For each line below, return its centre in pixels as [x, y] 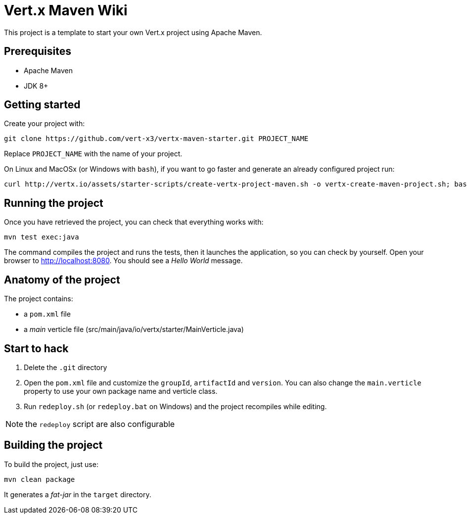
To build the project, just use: [51, 464]
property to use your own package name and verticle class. [121, 391]
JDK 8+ [36, 86]
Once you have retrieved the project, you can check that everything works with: [134, 222]
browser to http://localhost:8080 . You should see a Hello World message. [123, 261]
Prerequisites [38, 51]
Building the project [53, 445]
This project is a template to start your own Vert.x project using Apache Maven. [133, 32]
